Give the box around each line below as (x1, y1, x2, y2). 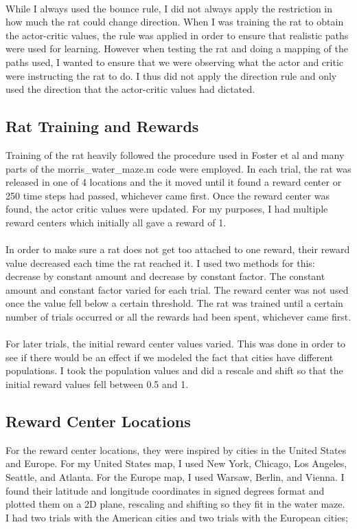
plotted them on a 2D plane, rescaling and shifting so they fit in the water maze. (5, 497, 345, 511)
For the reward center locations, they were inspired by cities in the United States (5, 442, 347, 457)
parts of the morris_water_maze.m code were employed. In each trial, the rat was (5, 161, 352, 175)
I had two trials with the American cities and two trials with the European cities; (5, 510, 348, 524)
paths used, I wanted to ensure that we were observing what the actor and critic (5, 54, 344, 69)
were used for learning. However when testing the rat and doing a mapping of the (5, 41, 348, 56)
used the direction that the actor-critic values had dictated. (5, 82, 255, 96)
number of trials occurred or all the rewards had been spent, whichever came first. (5, 310, 352, 324)
